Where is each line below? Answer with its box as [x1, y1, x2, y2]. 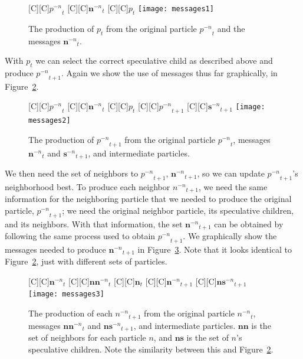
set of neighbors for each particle [28, 331, 146, 344]
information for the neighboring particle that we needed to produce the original [5, 192, 292, 205]
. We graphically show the [183, 230, 277, 242]
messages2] [28, 116, 71, 125]
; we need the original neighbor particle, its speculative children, [62, 204, 294, 216]
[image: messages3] [28, 290, 104, 299]
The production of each [28, 307, 113, 319]
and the [217, 22, 245, 34]
